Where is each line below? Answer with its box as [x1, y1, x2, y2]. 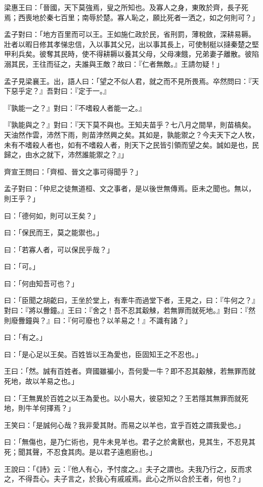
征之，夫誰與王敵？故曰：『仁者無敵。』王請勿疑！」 [53, 58, 224, 69]
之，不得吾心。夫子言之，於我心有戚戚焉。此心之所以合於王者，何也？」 [4, 473, 245, 484]
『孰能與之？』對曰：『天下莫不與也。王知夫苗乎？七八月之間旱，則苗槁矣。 [4, 119, 255, 130]
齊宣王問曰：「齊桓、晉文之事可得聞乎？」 [4, 166, 142, 176]
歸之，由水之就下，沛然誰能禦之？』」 [4, 149, 128, 160]
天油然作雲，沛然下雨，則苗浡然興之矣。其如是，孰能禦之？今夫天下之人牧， [4, 129, 259, 140]
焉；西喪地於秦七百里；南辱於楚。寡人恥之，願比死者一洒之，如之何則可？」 [4, 12, 259, 22]
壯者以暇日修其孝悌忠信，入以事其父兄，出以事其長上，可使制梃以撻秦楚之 [4, 38, 252, 49]
